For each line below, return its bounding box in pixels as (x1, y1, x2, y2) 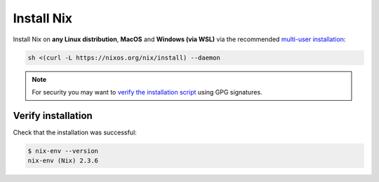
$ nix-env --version (27, 147, 98, 155)
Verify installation (13, 109, 93, 122)
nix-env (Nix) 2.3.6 (27, 157, 98, 164)
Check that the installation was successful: (13, 128, 137, 136)
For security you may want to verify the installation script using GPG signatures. (32, 87, 262, 96)
